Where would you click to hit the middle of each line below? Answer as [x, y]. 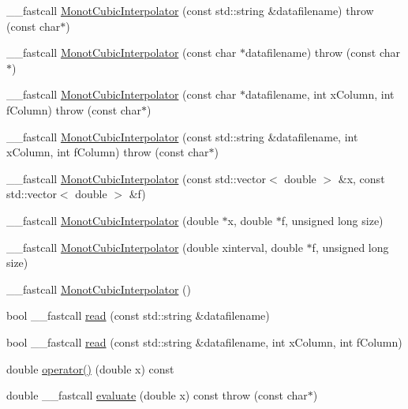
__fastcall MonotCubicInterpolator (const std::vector [137, 178]
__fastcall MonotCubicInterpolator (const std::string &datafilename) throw [190, 10]
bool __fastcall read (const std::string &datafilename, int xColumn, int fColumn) [204, 341]
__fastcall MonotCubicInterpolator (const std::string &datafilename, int [182, 136]
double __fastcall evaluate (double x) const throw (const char [157, 395]
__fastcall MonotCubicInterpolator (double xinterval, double [155, 247]
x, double [250, 220]
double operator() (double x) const [90, 368]
